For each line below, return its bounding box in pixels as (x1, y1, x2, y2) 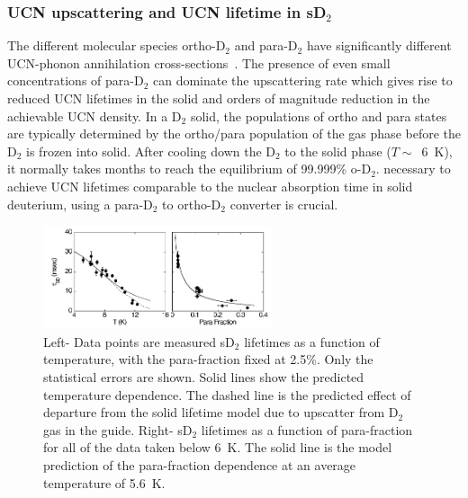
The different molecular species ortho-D (7, 36, 226, 55)
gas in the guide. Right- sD (43, 420, 193, 439)
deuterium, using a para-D (7, 194, 153, 213)
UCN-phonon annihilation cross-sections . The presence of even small (7, 53, 391, 72)
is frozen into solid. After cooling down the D (26, 141, 275, 160)
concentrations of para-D (7, 71, 144, 90)
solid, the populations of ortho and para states (190, 106, 447, 125)
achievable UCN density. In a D (7, 106, 182, 125)
